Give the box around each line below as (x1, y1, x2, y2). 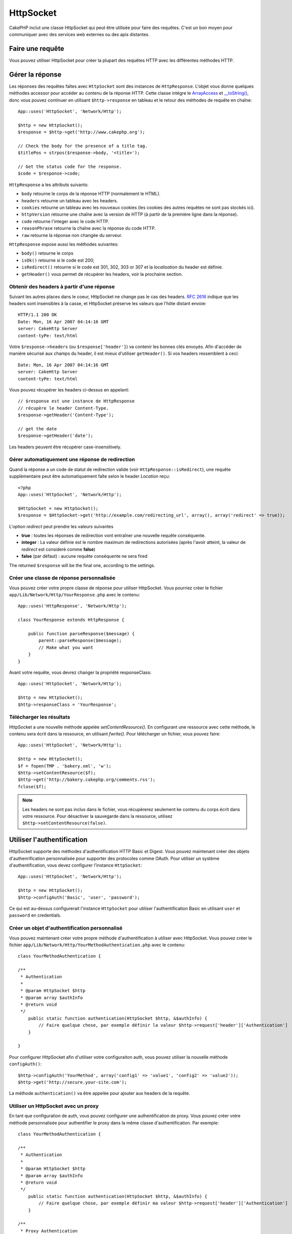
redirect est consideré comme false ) (21, 546, 96, 552)
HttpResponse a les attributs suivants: (9, 182, 89, 188)
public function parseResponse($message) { (28, 631, 135, 636)
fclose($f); (18, 784, 47, 789)
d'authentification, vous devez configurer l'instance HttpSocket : (9, 862, 142, 868)
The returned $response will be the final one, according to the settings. (9, 562, 155, 568)
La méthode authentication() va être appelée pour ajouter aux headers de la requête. (9, 1090, 191, 1096)
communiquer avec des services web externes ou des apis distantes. (9, 31, 150, 37)
